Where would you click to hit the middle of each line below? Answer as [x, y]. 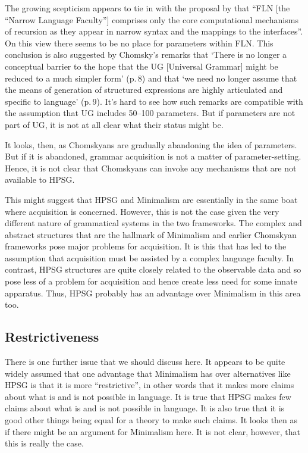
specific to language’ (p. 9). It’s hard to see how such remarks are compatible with [154, 101]
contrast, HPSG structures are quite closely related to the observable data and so [153, 269]
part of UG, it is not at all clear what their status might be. [114, 124]
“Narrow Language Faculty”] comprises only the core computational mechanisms [152, 19]
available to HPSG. [40, 179]
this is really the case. [44, 443]
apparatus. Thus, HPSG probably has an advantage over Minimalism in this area [153, 293]
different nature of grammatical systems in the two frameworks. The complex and [153, 223]
